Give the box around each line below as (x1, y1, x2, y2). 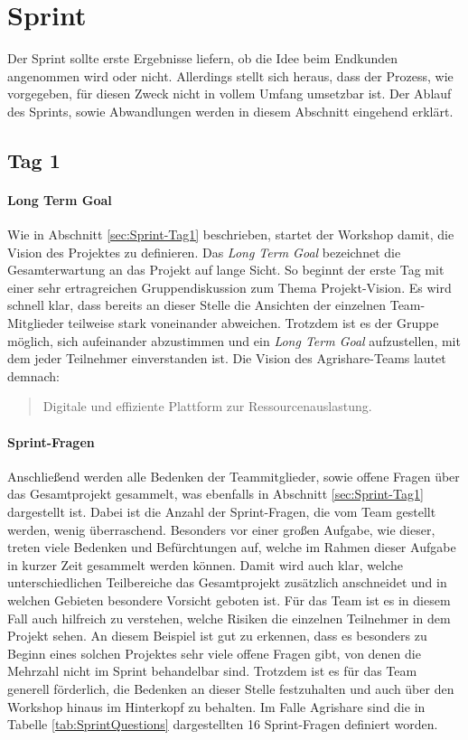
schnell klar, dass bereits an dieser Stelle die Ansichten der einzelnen (7, 295, 387, 314)
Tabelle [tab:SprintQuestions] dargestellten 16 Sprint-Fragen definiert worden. (7, 715, 438, 734)
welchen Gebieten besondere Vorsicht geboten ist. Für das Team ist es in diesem (7, 590, 451, 609)
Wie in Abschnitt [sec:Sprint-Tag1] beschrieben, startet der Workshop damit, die (7, 225, 454, 244)
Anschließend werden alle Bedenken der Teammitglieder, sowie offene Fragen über (7, 466, 460, 485)
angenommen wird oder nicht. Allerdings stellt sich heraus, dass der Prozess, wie (7, 66, 454, 85)
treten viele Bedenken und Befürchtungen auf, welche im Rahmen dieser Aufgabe (7, 538, 456, 557)
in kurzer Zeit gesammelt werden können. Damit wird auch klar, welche (7, 555, 403, 574)
